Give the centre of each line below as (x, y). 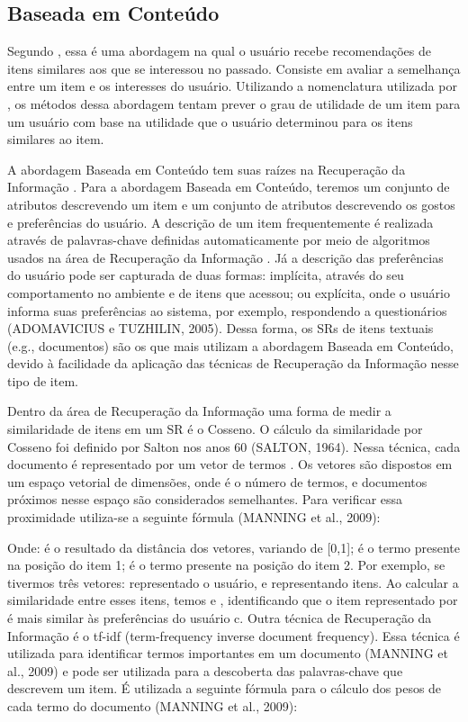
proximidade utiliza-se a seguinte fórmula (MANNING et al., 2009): (194, 517)
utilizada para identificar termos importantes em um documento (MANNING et (228, 653)
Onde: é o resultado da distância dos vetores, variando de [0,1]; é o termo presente (234, 547)
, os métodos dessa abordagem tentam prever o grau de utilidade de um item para (234, 103)
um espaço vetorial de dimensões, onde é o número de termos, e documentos (217, 481)
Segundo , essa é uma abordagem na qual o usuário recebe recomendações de (219, 51)
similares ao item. (56, 139)
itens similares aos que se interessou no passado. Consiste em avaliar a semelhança (234, 68)
